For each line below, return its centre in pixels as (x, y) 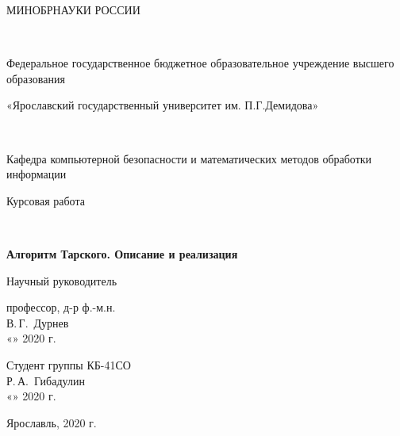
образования (36, 78)
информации (37, 174)
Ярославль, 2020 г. (52, 422)
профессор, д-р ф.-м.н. (61, 307)
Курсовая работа (46, 200)
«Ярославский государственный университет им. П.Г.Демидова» (163, 105)
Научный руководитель (62, 280)
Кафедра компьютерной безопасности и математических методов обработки (189, 158)
